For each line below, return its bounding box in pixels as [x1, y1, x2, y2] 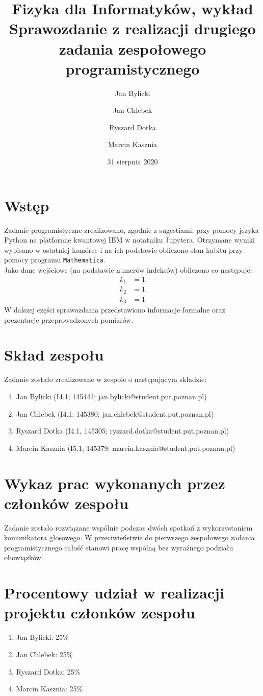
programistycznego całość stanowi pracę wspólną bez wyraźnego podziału [4, 542, 233, 553]
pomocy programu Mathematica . [4, 254, 106, 265]
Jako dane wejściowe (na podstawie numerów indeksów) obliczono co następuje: [4, 265, 252, 275]
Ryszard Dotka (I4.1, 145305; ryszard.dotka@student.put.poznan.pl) [16, 425, 229, 436]
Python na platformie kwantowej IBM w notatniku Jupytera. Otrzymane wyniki [4, 234, 255, 245]
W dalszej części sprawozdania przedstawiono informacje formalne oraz [4, 304, 225, 315]
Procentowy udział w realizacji [4, 582, 224, 603]
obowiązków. [4, 552, 43, 563]
